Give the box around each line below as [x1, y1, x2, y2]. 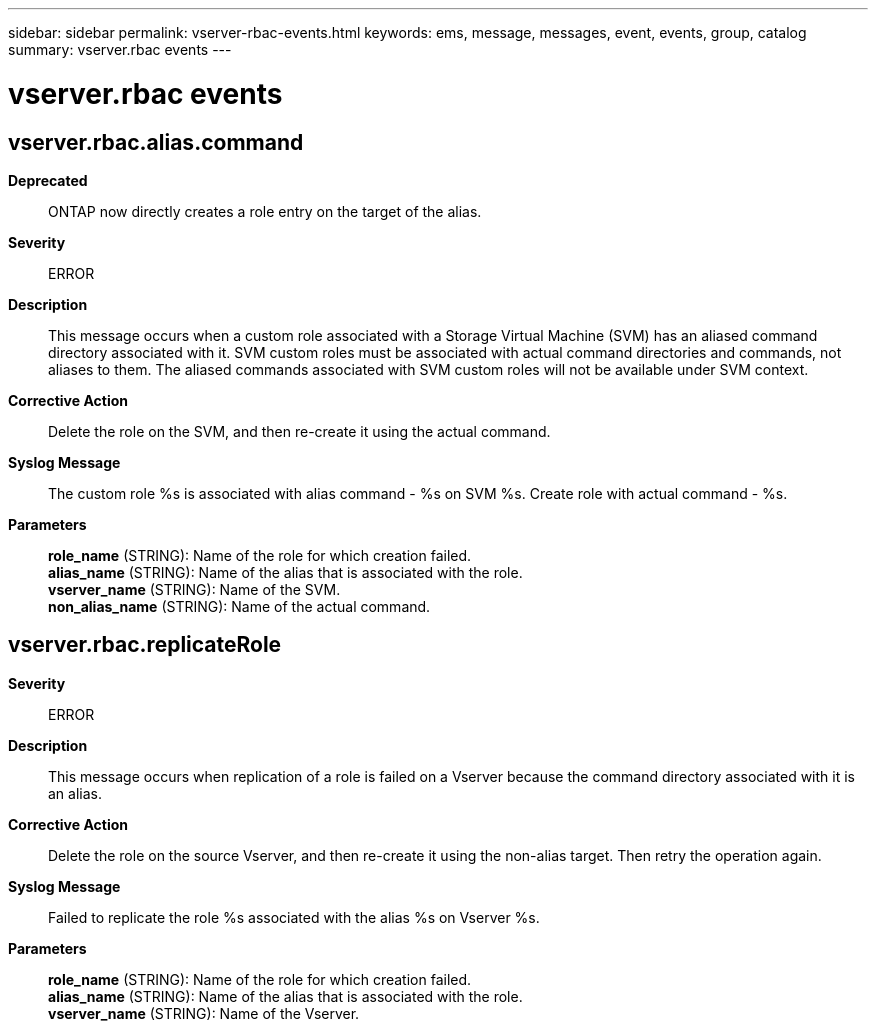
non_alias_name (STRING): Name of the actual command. [48, 597, 431, 615]
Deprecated [8, 171, 88, 189]
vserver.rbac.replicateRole [8, 632, 282, 658]
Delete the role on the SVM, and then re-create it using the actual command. [48, 422, 551, 440]
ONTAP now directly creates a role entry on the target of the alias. [48, 202, 482, 220]
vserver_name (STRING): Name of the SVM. [48, 580, 341, 598]
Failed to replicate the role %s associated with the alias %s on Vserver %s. [48, 908, 540, 926]
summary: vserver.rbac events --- [8, 41, 232, 58]
